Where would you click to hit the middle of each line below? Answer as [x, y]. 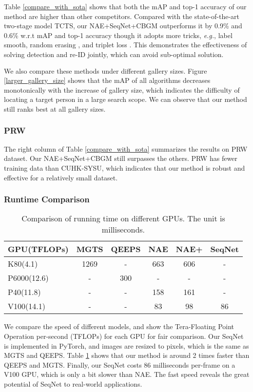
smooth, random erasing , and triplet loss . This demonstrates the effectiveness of [126, 45]
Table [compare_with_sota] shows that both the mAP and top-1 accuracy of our [125, 6]
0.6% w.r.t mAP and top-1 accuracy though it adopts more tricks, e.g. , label [118, 35]
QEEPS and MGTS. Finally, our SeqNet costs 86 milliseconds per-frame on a [120, 364]
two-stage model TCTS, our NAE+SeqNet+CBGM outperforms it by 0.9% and [123, 26]
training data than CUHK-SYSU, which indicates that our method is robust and [125, 167]
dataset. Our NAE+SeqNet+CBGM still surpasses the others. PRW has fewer [121, 158]
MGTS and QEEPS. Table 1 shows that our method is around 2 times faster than [127, 355]
